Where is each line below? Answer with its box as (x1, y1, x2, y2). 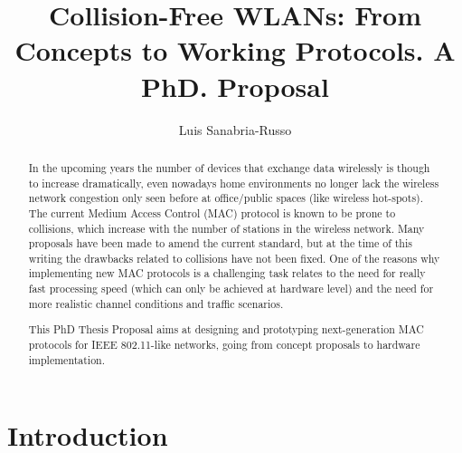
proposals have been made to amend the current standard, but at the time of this (28, 236, 412, 251)
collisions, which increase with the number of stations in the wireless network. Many (28, 220, 425, 236)
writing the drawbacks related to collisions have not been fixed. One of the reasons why (28, 250, 440, 265)
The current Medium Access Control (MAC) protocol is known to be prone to (28, 205, 396, 220)
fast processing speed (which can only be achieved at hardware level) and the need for (28, 281, 434, 296)
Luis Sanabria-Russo (178, 120, 292, 139)
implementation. (28, 352, 106, 367)
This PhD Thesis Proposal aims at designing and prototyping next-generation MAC (28, 322, 424, 337)
